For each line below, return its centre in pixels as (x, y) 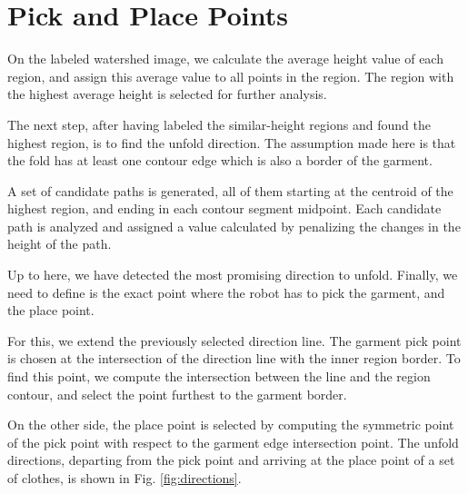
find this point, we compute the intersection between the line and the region (219, 376)
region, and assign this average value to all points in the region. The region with (231, 76)
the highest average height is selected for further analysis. (167, 94)
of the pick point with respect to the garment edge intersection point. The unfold (233, 442)
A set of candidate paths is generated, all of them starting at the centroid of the (230, 190)
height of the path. (60, 244)
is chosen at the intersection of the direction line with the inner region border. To (234, 358)
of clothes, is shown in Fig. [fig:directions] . (124, 478)
